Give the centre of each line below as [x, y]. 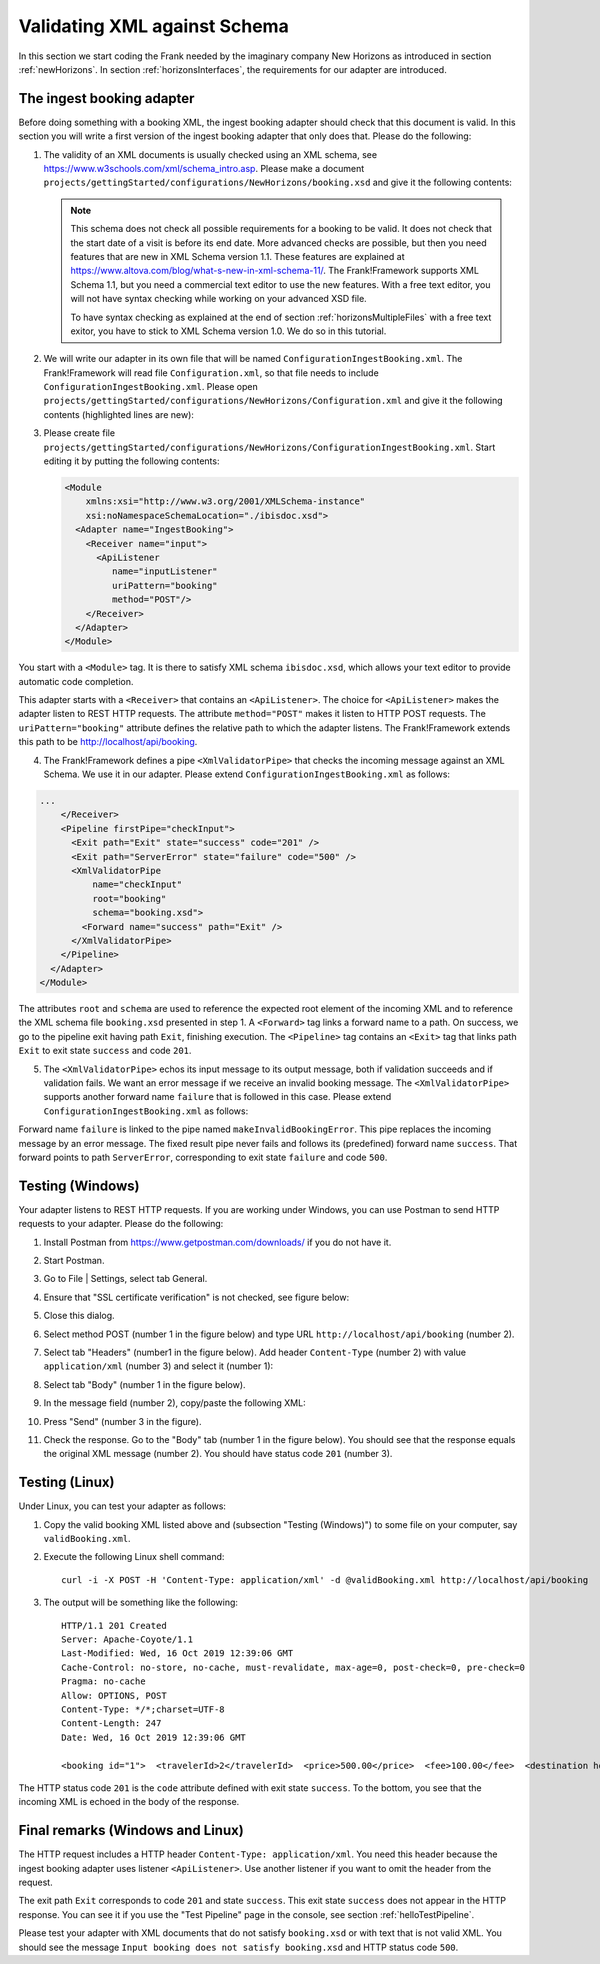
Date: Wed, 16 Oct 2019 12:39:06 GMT [154, 1737]
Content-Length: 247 [111, 1723]
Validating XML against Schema [153, 26]
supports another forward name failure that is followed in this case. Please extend [217, 1097]
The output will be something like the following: [141, 1602]
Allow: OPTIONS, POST [114, 1695]
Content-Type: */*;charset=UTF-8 [143, 1709]
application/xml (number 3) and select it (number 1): [158, 1366]
